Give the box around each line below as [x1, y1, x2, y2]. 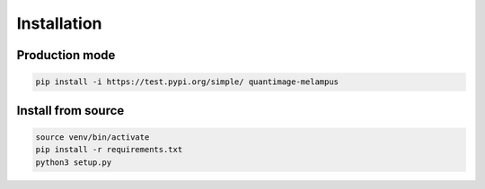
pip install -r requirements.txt [35, 144, 183, 155]
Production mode [16, 47, 116, 63]
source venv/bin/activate [35, 132, 150, 142]
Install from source [16, 103, 125, 118]
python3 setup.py [35, 157, 112, 168]
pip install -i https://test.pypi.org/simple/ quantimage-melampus [35, 77, 339, 87]
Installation [16, 13, 102, 33]
